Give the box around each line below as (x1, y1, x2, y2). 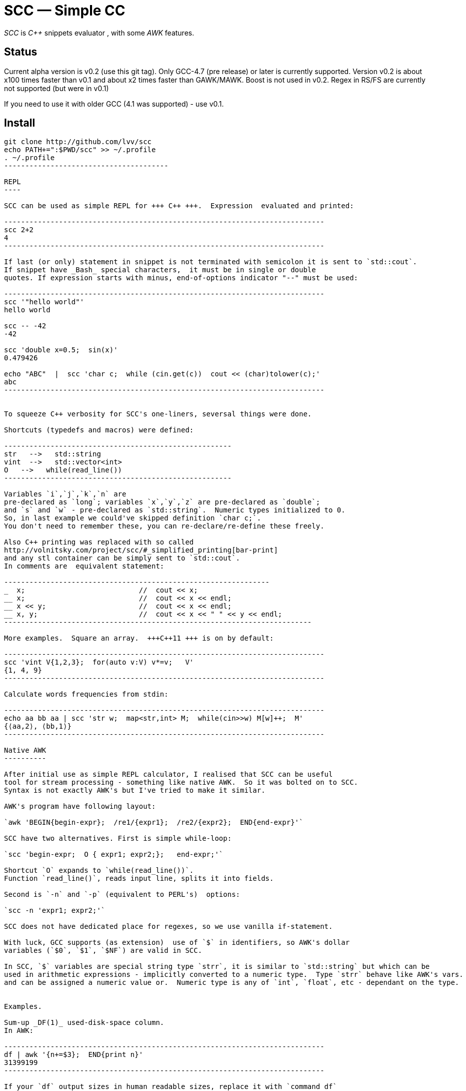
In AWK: (4, 1026, 34, 1035)
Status (4, 46, 37, 59)
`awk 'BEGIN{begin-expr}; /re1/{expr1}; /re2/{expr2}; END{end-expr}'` (4, 818, 303, 827)
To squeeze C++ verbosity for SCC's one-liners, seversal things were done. (4, 410, 312, 418)
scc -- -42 (4, 322, 46, 330)
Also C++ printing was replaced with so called (4, 538, 194, 547)
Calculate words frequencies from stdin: (4, 690, 168, 699)
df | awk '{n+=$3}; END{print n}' (4, 1050, 143, 1059)
